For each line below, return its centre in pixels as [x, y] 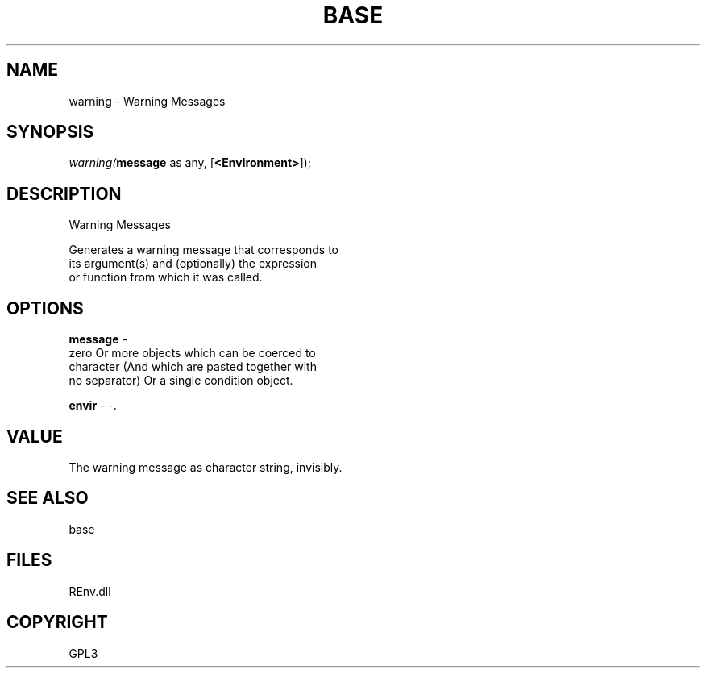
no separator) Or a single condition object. [181, 381]
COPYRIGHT [57, 622]
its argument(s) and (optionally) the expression [193, 264]
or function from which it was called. [166, 277]
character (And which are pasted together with [193, 367]
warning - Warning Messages [147, 101]
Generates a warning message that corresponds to [203, 250]
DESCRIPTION [64, 193]
